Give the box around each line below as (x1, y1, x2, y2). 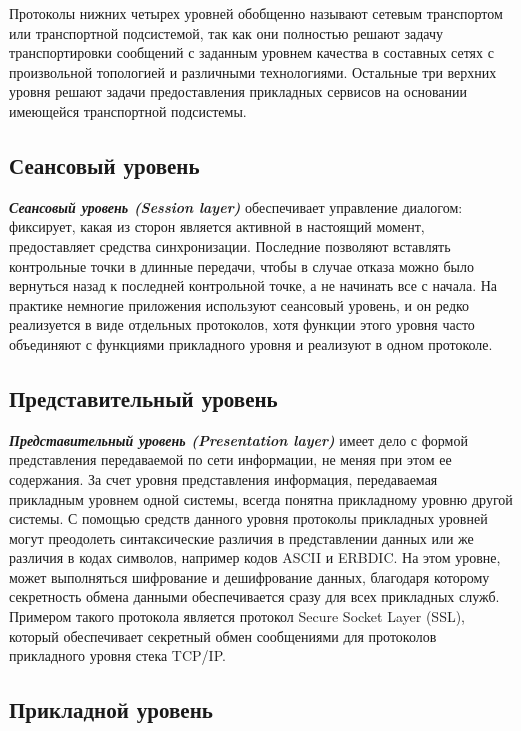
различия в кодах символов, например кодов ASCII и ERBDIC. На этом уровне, (9, 547, 501, 568)
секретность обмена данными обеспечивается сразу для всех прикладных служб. (9, 586, 500, 607)
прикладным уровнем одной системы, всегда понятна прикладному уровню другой (9, 488, 513, 509)
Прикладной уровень (9, 694, 213, 725)
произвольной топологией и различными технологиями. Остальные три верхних (9, 61, 497, 82)
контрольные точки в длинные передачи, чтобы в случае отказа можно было (9, 255, 474, 276)
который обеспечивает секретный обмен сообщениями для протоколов (9, 625, 437, 646)
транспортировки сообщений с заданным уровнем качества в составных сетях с (9, 42, 494, 63)
